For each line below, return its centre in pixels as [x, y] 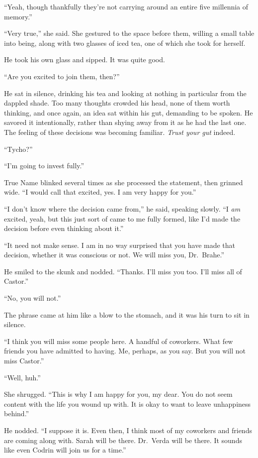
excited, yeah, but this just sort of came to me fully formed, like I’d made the [122, 218]
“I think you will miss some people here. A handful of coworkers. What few [119, 341]
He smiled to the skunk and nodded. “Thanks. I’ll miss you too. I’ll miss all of [123, 271]
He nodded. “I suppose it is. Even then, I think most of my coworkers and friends [128, 430]
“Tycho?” [18, 149]
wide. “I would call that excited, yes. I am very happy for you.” [100, 192]
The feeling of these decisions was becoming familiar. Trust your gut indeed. [120, 132]
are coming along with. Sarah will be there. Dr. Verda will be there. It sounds [123, 440]
